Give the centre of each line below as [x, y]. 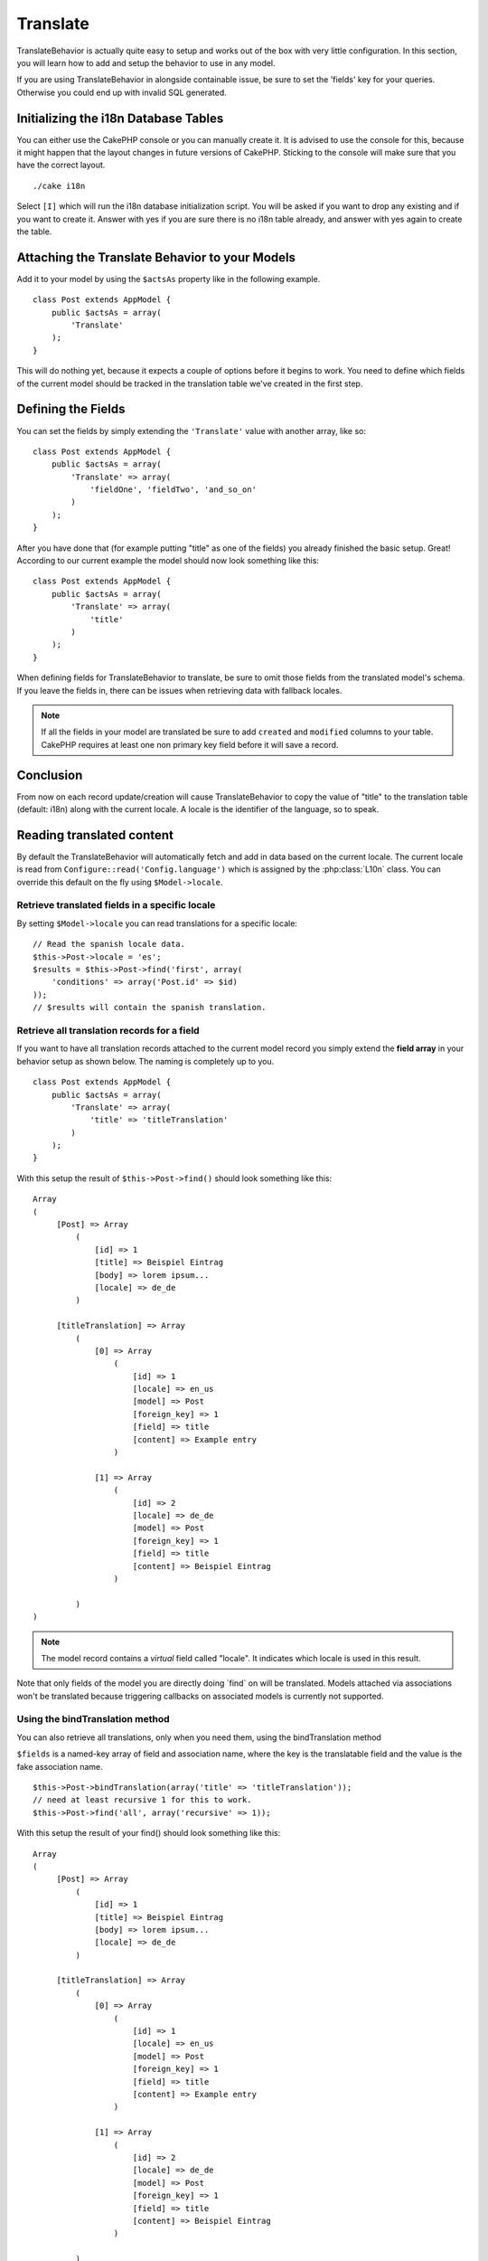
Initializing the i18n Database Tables [120, 118]
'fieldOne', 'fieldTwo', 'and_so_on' [174, 490]
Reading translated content [95, 835]
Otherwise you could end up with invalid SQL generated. [122, 92]
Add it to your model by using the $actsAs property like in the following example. [169, 279]
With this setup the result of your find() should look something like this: [149, 1833]
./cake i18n [59, 186]
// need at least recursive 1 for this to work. [142, 1800]
